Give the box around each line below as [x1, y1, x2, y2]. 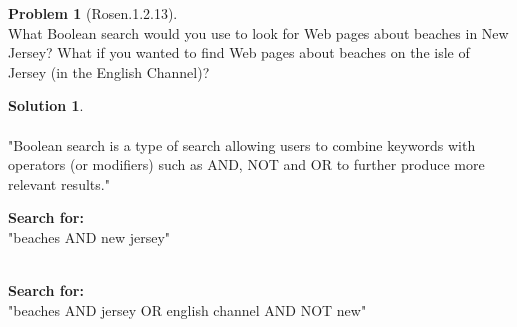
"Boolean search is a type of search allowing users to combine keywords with [8, 134, 476, 155]
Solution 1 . [8, 95, 84, 116]
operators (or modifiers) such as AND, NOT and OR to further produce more [8, 154, 485, 175]
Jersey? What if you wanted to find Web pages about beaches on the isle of [8, 42, 470, 63]
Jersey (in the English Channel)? [8, 61, 210, 82]
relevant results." [8, 173, 110, 194]
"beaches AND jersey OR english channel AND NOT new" [8, 299, 367, 320]
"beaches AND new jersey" [8, 226, 171, 247]
